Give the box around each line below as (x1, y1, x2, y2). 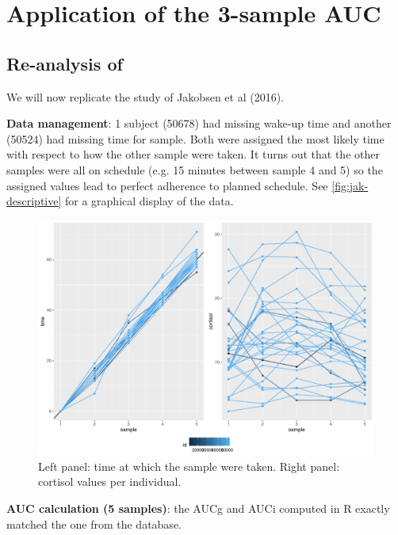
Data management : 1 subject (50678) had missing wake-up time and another (6, 115, 392, 132)
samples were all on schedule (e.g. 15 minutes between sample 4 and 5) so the (6, 161, 383, 178)
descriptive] (6, 193, 62, 209)
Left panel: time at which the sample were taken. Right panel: (38, 457, 340, 474)
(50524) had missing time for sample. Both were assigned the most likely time (6, 130, 385, 147)
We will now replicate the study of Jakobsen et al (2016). (6, 88, 284, 105)
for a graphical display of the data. (65, 193, 234, 209)
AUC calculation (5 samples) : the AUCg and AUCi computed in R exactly (6, 499, 390, 516)
